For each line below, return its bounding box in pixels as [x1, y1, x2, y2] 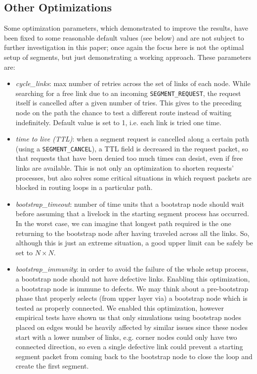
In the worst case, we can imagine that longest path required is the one [15, 218, 231, 229]
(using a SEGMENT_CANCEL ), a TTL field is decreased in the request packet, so [15, 143, 249, 153]
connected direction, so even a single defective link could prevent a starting [15, 341, 243, 352]
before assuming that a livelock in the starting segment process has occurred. [15, 208, 249, 219]
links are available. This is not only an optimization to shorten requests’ [15, 163, 234, 173]
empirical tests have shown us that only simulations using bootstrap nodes [15, 312, 241, 323]
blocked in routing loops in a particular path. [15, 182, 153, 192]
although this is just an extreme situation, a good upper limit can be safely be [15, 237, 253, 248]
